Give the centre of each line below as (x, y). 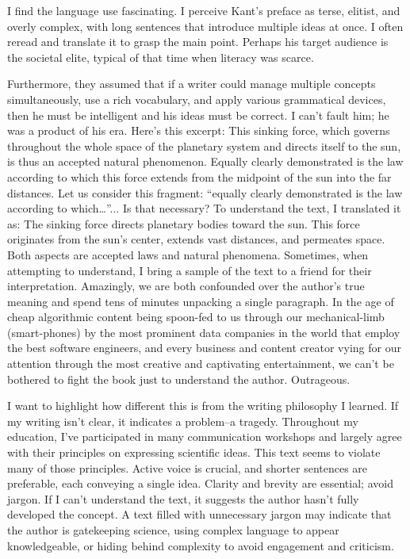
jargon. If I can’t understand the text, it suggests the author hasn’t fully (183, 498)
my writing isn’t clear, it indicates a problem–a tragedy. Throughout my (183, 421)
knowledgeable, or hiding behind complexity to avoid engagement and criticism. (201, 545)
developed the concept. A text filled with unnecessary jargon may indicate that (199, 514)
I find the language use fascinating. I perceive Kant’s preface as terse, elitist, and (204, 10)
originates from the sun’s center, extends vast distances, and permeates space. (196, 239)
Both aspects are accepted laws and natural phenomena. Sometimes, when (188, 254)
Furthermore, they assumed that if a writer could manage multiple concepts (192, 84)
